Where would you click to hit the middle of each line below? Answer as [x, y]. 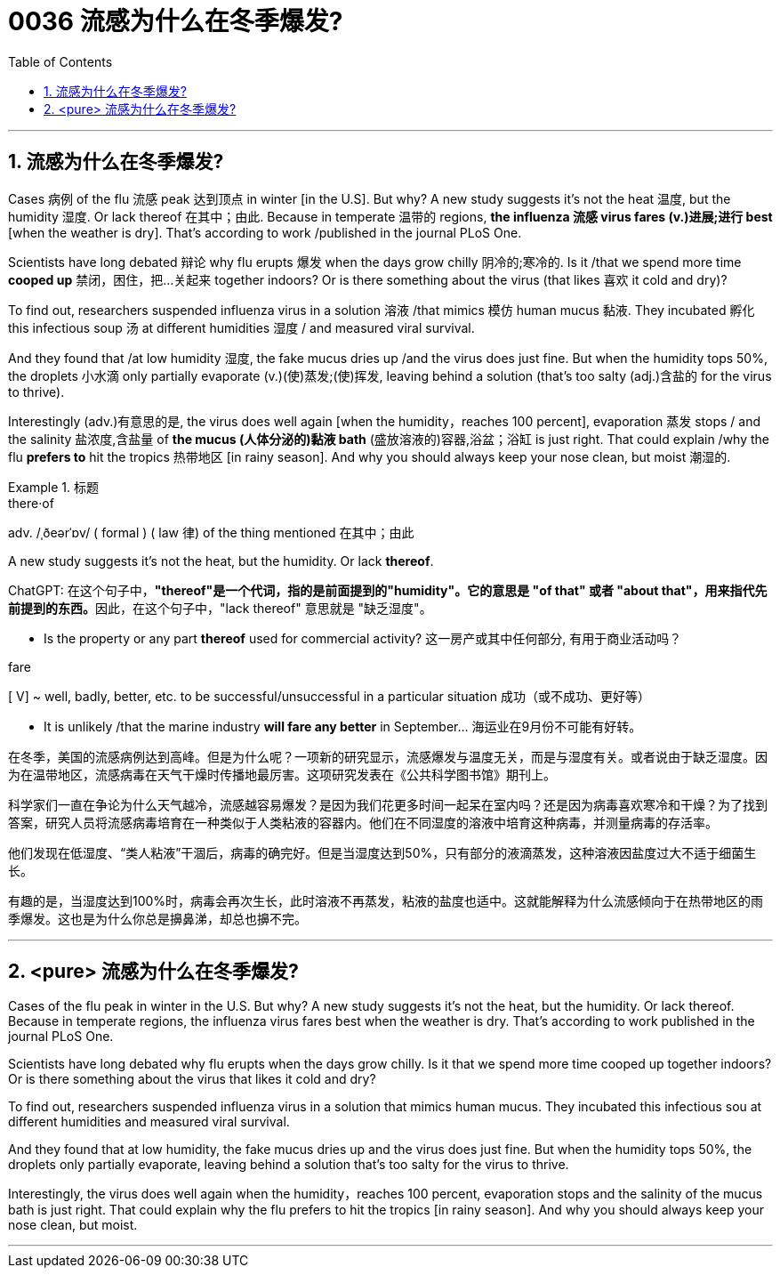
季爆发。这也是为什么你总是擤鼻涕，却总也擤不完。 [157, 918]
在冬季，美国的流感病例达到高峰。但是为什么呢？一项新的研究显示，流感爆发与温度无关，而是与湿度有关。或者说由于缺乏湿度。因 [388, 756]
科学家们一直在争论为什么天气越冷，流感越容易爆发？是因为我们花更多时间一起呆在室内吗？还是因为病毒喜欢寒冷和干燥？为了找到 [388, 804]
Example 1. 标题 [53, 487]
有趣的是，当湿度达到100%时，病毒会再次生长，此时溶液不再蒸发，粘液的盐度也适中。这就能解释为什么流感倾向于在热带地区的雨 [386, 900]
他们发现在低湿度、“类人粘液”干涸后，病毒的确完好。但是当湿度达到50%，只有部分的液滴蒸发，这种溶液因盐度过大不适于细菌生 [382, 852]
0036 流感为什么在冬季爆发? [176, 21]
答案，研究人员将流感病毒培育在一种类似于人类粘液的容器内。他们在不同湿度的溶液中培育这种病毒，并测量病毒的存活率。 [363, 822]
